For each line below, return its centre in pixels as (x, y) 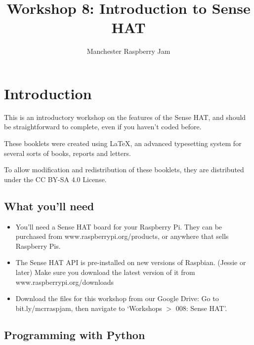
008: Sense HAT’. (201, 308)
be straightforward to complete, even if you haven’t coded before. (103, 127)
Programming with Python (75, 334)
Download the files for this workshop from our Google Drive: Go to (117, 298)
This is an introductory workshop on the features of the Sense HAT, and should (125, 117)
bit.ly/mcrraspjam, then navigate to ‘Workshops (89, 308)
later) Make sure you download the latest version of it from (105, 272)
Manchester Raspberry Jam (128, 51)
